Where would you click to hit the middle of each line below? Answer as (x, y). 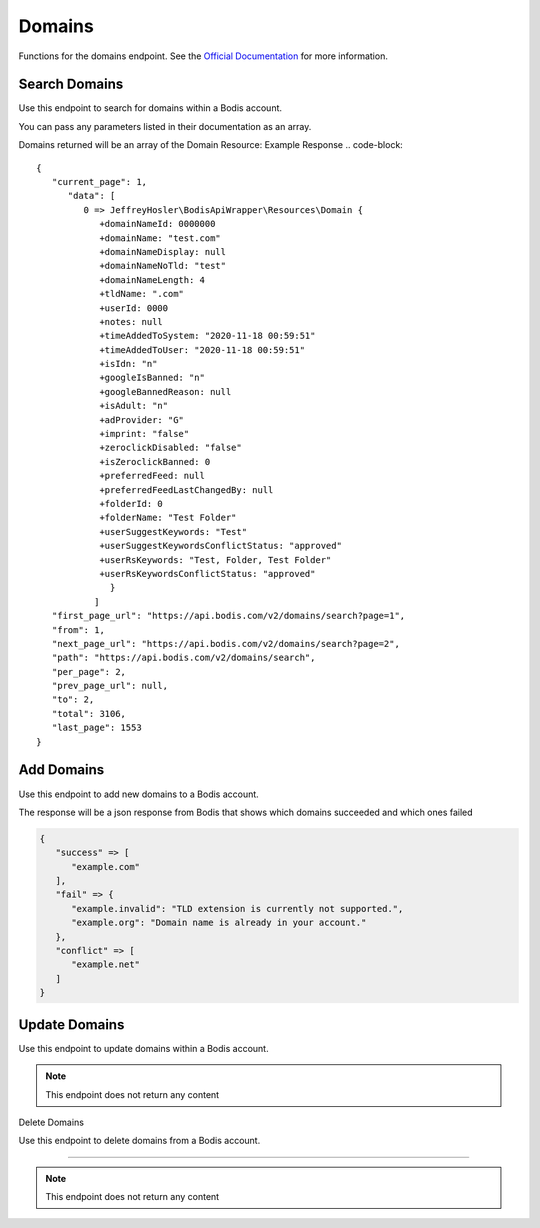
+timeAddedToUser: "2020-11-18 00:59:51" (202, 349)
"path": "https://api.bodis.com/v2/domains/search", (183, 658)
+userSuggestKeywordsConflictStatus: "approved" (220, 546)
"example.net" (105, 964)
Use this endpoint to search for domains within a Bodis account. (150, 108)
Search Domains (71, 84)
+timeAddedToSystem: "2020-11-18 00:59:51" (207, 336)
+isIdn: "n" (128, 364)
